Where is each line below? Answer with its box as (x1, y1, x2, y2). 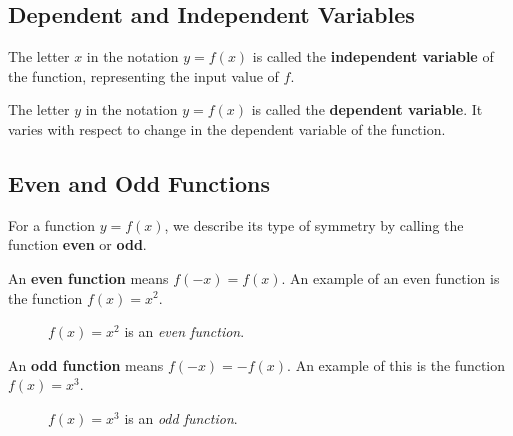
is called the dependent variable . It (251, 99, 483, 120)
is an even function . (124, 321, 245, 342)
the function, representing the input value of (8, 65, 279, 86)
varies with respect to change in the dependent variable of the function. (8, 118, 446, 139)
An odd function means (8, 354, 164, 375)
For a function (8, 214, 95, 235)
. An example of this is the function (287, 354, 506, 375)
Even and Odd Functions (8, 167, 270, 198)
